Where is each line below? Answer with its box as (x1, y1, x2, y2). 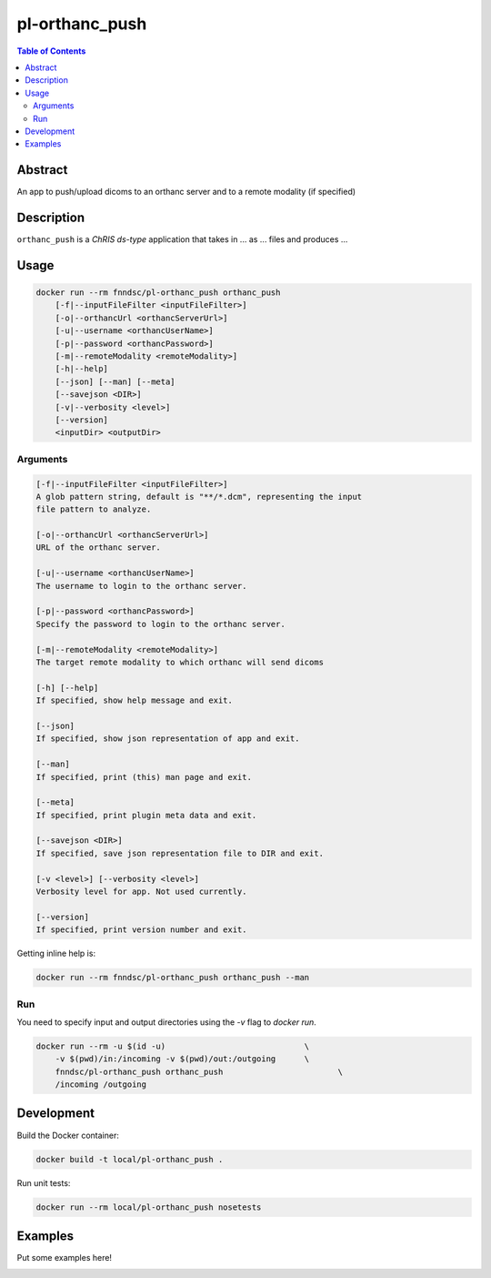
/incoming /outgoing (55, 1080, 147, 1090)
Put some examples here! (16, 1253, 113, 1263)
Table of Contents (16, 46, 86, 56)
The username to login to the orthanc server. (35, 581, 247, 591)
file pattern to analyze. (35, 504, 152, 514)
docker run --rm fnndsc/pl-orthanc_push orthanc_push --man (35, 972, 310, 983)
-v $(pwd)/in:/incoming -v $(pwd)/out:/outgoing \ (55, 1054, 310, 1064)
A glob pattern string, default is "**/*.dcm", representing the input (35, 492, 363, 502)
